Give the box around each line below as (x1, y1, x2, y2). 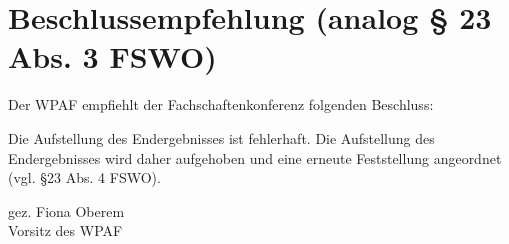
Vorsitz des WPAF (8, 220, 123, 241)
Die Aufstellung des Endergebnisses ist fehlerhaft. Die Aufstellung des (8, 127, 435, 148)
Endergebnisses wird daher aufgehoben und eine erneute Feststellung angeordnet (8, 147, 502, 168)
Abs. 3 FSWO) (8, 36, 217, 77)
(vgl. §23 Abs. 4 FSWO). (8, 167, 161, 188)
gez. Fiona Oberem (8, 200, 125, 221)
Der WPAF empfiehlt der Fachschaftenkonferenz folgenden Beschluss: (8, 94, 434, 115)
